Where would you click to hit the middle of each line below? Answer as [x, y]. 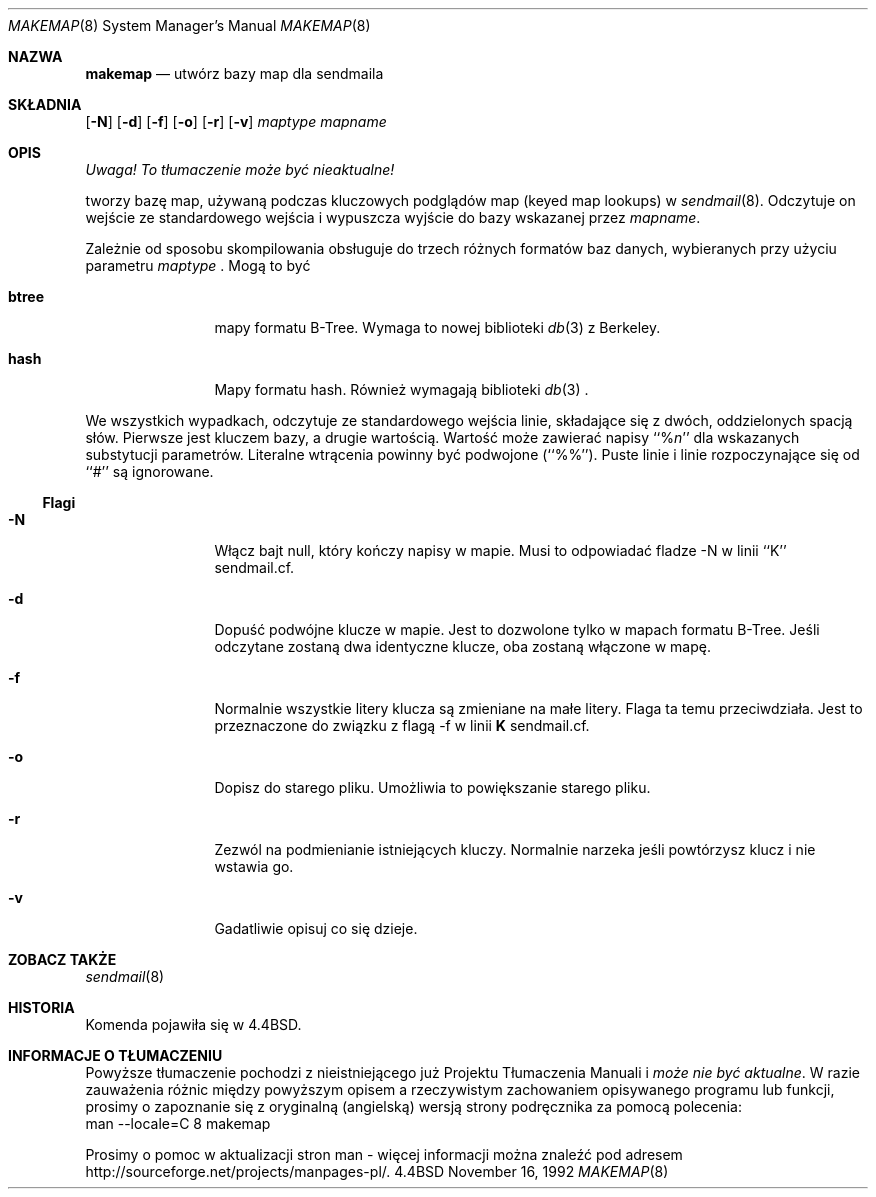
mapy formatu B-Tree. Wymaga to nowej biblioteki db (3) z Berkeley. [437, 327]
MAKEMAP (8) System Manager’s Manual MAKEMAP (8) [189, 25]
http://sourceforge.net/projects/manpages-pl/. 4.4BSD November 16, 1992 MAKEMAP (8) [377, 1171]
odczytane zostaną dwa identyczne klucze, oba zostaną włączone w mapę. [462, 646]
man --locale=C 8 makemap [178, 1123]
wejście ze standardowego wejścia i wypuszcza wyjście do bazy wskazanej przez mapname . [393, 217]
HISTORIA [41, 1007]
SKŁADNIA [45, 104]
